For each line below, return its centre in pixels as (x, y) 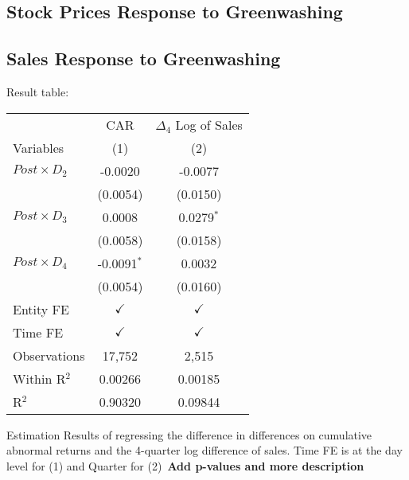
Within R (39, 378)
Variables (39, 147)
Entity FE (41, 309)
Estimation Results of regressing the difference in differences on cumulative (189, 434)
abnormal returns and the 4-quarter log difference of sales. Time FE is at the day (204, 450)
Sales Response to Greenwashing (144, 59)
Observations (49, 355)
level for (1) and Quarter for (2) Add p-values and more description (185, 465)
